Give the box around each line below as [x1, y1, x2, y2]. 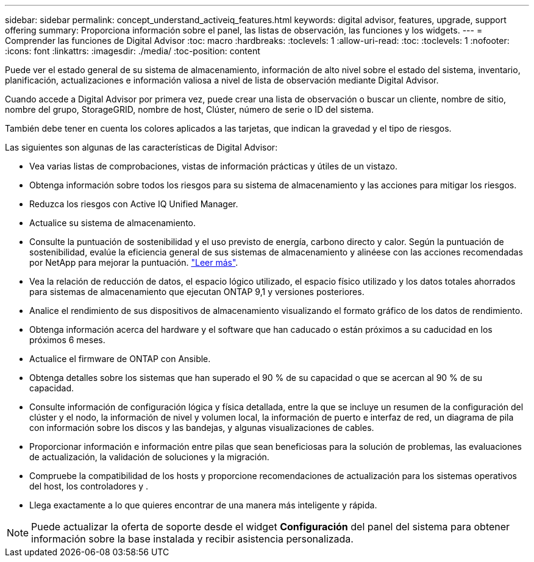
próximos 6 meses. [29, 335, 105, 345]
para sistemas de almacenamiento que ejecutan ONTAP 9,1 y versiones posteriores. [29, 286, 365, 297]
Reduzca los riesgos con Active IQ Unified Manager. [29, 199, 238, 209]
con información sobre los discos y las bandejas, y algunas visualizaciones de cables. [29, 422, 374, 433]
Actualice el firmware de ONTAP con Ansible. [29, 354, 211, 364]
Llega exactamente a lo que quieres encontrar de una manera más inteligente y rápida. [29, 500, 377, 510]
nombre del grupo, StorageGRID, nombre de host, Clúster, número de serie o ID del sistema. [5, 104, 374, 115]
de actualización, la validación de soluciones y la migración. [29, 452, 269, 462]
